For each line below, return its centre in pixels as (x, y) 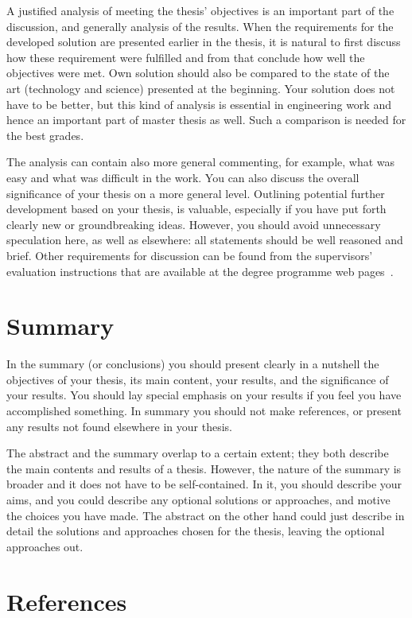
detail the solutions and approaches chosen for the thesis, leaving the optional (196, 531)
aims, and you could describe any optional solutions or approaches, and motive (198, 499)
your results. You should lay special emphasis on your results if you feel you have (204, 395)
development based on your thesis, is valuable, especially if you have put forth (196, 209)
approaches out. (45, 546)
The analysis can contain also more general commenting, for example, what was (201, 162)
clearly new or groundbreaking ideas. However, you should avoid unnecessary (194, 224)
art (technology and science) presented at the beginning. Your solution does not (201, 88)
